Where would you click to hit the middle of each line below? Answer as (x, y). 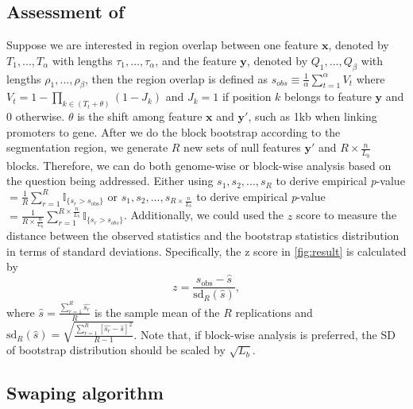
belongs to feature (328, 96)
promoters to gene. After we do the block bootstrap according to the (174, 131)
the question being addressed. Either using (110, 181)
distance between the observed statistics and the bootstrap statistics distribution (203, 235)
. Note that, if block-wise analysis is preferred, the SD (264, 334)
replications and (274, 312)
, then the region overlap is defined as (177, 78)
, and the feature (196, 60)
